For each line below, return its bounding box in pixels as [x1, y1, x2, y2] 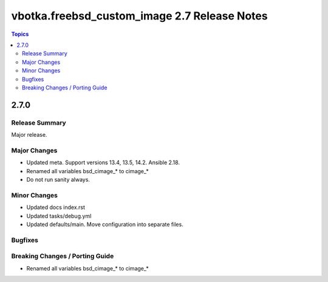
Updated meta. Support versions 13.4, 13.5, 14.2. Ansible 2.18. [26, 159, 180, 167]
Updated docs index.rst [26, 204, 85, 211]
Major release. [11, 131, 47, 139]
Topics [11, 30, 29, 38]
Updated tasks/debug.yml [26, 212, 92, 219]
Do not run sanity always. [26, 176, 91, 183]
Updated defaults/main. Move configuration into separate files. [26, 221, 183, 228]
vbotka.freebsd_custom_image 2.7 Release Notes [11, 9, 268, 22]
